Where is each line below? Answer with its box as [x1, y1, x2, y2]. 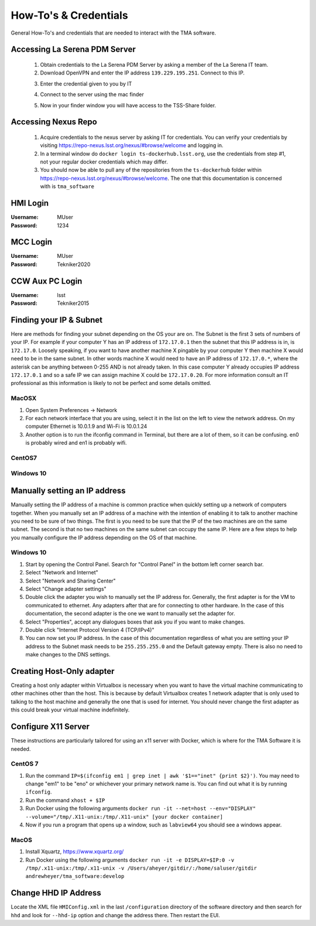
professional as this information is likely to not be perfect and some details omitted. [11, 380, 212, 387]
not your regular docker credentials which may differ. [40, 158, 168, 165]
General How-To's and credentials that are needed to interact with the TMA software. [11, 29, 217, 36]
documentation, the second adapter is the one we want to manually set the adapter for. [25, 610, 235, 617]
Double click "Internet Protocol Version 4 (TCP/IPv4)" [25, 626, 154, 633]
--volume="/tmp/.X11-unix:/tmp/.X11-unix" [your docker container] [25, 813, 224, 820]
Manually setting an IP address [11, 486, 126, 496]
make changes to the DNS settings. [25, 651, 111, 658]
